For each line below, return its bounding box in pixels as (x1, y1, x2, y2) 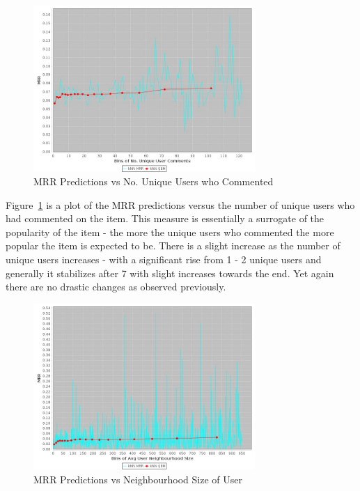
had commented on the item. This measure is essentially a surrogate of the (6, 211, 324, 226)
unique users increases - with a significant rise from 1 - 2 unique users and (6, 252, 322, 267)
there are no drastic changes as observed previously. (6, 279, 226, 294)
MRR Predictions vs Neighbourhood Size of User (33, 471, 243, 486)
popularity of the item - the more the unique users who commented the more (6, 224, 334, 239)
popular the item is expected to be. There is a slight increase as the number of (6, 238, 341, 253)
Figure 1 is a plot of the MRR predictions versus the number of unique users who (6, 197, 355, 212)
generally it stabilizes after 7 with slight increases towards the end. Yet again (6, 265, 334, 280)
